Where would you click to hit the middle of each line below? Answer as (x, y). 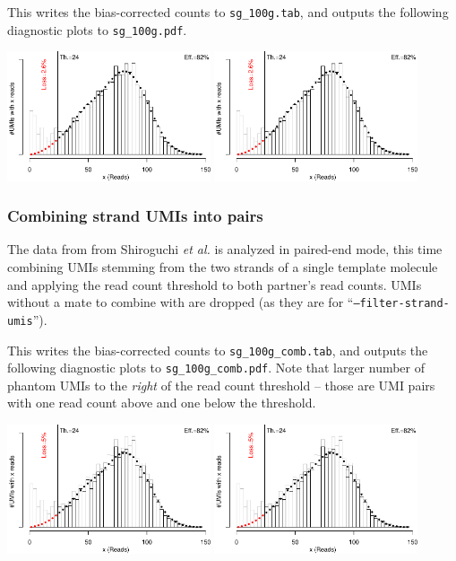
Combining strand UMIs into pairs (135, 216)
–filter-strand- (401, 304)
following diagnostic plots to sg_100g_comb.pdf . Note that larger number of (216, 368)
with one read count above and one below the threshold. (162, 403)
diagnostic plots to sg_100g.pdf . (97, 29)
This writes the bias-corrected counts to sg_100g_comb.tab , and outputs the (218, 350)
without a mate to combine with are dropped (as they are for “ (181, 302)
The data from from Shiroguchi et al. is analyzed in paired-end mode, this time (225, 249)
